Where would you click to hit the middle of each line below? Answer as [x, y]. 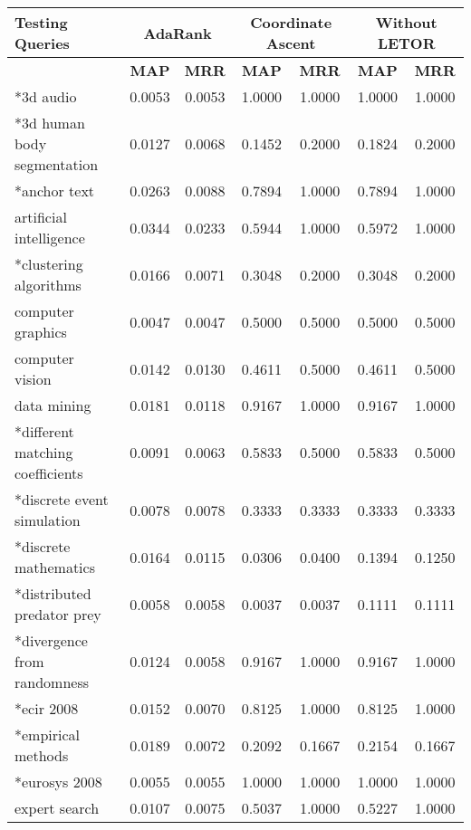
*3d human [50, 123]
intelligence [50, 238]
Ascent [291, 43]
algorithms [48, 285]
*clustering [49, 264]
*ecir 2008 [47, 708]
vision [33, 379]
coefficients [49, 473]
